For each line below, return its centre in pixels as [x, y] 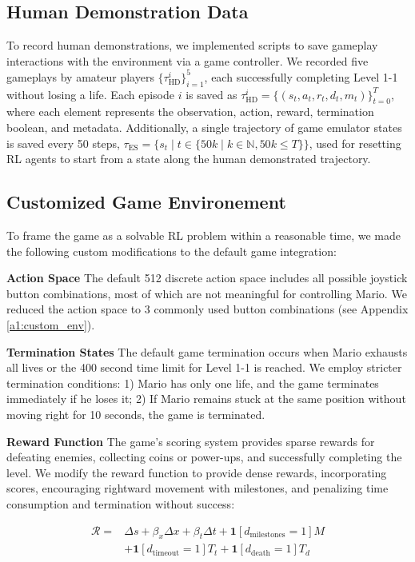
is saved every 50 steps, [63, 143]
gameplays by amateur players [80, 76]
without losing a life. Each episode [90, 94]
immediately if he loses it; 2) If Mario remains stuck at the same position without [206, 399]
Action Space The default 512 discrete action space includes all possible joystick [207, 278]
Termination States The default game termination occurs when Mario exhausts [207, 351]
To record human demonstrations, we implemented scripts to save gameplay [192, 45]
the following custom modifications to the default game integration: [172, 251]
